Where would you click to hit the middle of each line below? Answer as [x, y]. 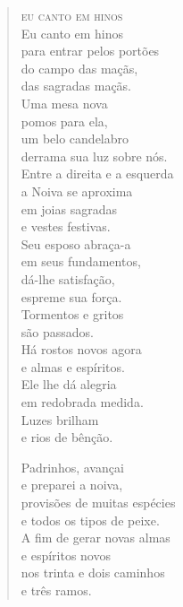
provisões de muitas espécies [98, 503]
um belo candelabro [75, 139]
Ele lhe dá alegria [69, 384]
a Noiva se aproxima [77, 191]
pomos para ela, [64, 121]
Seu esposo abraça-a [76, 243]
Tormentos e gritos [72, 314]
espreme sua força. [71, 296]
